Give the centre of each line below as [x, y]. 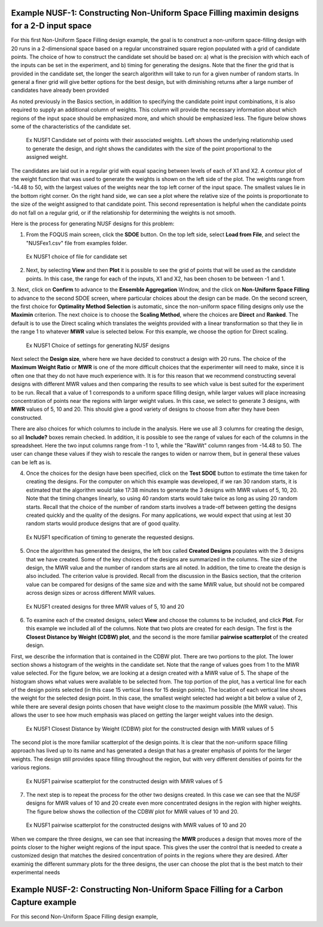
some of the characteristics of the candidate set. [71, 127]
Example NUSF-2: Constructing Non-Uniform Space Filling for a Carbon [147, 890]
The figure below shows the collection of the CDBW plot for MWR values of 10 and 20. [132, 811]
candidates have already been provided [60, 91]
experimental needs [36, 872]
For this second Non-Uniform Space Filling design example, [85, 916]
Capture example [44, 902]
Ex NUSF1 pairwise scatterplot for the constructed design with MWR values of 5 [124, 781]
